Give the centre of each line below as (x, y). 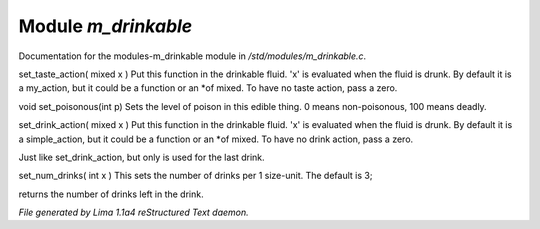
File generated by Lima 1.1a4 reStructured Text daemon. (133, 212)
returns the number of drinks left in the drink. (111, 194)
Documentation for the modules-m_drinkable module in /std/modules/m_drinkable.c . (192, 56)
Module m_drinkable (105, 26)
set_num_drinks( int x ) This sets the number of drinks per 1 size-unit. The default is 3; (195, 176)
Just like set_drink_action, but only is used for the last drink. (141, 157)
